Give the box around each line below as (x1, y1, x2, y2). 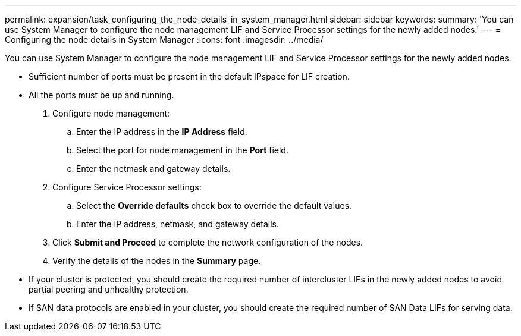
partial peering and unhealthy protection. (29, 284, 189, 294)
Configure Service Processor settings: (52, 182, 202, 192)
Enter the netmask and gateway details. (76, 164, 231, 174)
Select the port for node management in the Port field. (76, 145, 288, 155)
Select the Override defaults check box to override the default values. (76, 200, 352, 211)
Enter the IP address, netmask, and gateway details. (76, 219, 280, 229)
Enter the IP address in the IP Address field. (76, 127, 247, 137)
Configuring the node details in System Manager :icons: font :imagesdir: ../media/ (5, 34, 324, 45)
